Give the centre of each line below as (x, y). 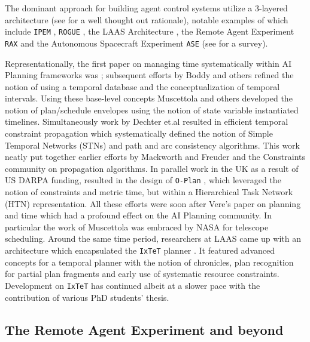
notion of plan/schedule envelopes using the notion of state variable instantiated (152, 110)
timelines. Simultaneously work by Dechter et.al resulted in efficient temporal (147, 121)
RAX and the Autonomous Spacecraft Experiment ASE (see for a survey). (136, 43)
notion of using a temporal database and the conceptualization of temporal (142, 86)
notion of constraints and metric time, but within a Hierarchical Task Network (149, 192)
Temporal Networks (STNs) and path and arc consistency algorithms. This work (152, 145)
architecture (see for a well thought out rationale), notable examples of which (147, 19)
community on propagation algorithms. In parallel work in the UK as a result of (152, 168)
